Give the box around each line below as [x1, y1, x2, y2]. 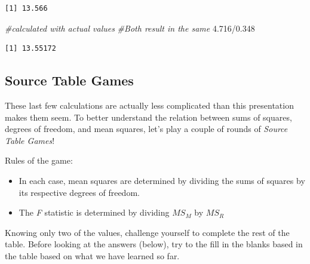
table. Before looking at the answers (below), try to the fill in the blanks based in [5, 238, 303, 250]
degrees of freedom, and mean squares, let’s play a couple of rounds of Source [5, 122, 288, 135]
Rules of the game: [5, 154, 73, 167]
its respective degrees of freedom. [19, 186, 140, 198]
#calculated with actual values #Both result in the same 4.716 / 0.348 [5, 22, 255, 34]
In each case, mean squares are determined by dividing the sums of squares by [19, 174, 305, 186]
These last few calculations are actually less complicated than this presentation [5, 99, 294, 111]
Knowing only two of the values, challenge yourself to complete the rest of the [5, 226, 290, 238]
